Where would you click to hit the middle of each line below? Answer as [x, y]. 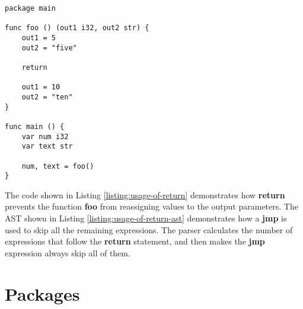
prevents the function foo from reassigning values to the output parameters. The [151, 206]
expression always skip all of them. [68, 252]
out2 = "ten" [47, 97]
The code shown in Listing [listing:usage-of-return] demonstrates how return [145, 194]
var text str [47, 147]
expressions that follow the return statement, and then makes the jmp [135, 241]
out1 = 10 [41, 87]
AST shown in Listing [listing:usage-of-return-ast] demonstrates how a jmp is [146, 218]
